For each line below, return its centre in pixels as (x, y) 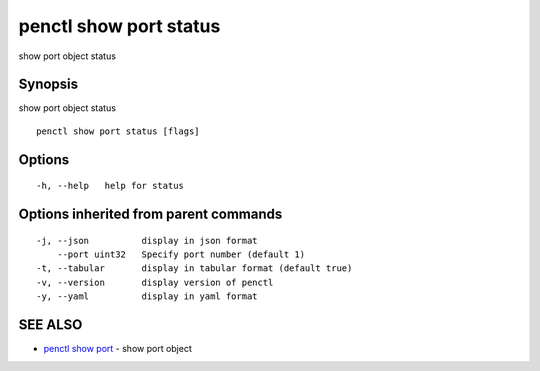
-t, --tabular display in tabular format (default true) (194, 268)
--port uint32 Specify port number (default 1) (180, 254)
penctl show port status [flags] (118, 131)
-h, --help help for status (110, 186)
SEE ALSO (50, 325)
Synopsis (48, 84)
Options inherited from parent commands (150, 214)
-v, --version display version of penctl (155, 282)
